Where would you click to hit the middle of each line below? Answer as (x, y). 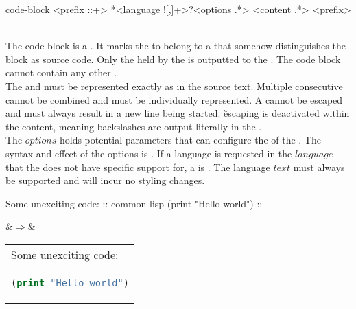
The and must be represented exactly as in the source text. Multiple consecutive (174, 85)
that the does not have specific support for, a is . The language (138, 167)
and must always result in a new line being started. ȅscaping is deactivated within (178, 113)
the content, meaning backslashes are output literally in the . (134, 126)
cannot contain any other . (61, 72)
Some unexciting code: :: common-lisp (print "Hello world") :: (134, 203)
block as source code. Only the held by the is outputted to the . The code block (173, 59)
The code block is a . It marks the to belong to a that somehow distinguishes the (176, 46)
